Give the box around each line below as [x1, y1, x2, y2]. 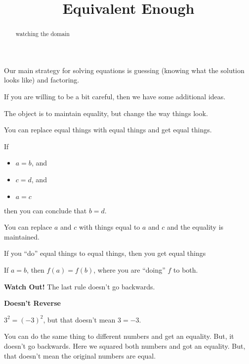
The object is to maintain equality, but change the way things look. [4, 108, 208, 118]
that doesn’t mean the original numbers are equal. [4, 350, 156, 361]
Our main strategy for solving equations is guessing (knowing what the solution [4, 65, 245, 75]
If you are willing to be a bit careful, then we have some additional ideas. [4, 91, 226, 102]
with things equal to [79, 222, 140, 232]
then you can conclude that [4, 205, 87, 215]
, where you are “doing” [93, 264, 166, 275]
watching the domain [15, 30, 70, 38]
